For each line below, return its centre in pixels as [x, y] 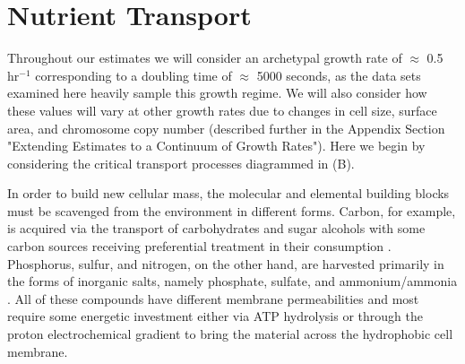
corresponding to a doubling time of [133, 75]
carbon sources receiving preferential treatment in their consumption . [199, 246]
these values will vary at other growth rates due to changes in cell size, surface [222, 110]
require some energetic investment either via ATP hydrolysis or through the [215, 316]
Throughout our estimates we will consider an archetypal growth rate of [205, 58]
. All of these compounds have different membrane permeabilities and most [213, 298]
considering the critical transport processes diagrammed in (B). [181, 163]
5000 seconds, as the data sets [339, 75]
